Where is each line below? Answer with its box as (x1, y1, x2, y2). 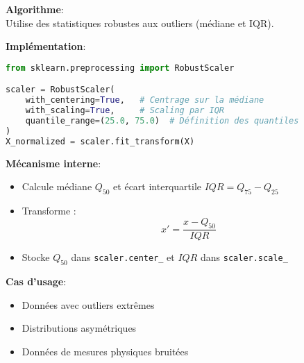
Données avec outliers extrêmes (22, 297, 155, 312)
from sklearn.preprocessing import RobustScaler (6, 62, 235, 73)
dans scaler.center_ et (71, 250, 175, 264)
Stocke (22, 250, 50, 264)
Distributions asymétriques (22, 321, 137, 335)
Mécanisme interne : (6, 155, 101, 170)
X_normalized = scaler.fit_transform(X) (6, 136, 195, 146)
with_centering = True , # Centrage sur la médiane (25, 95, 264, 105)
